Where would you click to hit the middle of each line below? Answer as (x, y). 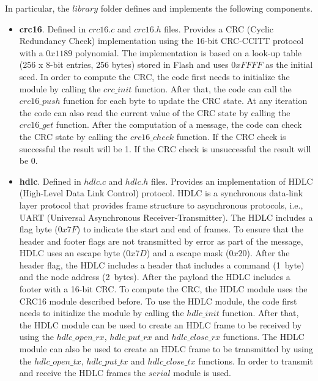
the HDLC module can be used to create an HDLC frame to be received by (161, 324)
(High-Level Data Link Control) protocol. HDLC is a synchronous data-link (161, 193)
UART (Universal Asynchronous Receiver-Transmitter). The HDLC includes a (166, 217)
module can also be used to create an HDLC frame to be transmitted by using (166, 349)
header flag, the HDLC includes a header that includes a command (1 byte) (162, 264)
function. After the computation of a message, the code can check (179, 124)
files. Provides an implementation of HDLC (232, 181)
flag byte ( (39, 229)
